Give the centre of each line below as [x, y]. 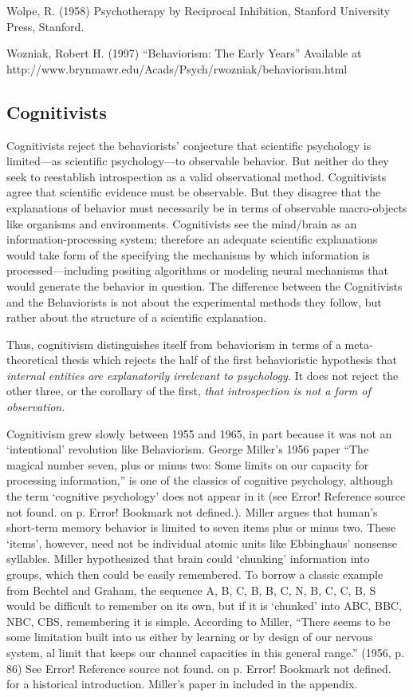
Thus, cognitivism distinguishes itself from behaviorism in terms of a [174, 344]
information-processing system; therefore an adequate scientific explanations [192, 239]
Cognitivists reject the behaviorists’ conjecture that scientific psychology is [189, 145]
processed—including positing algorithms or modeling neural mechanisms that [197, 270]
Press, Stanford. [45, 26]
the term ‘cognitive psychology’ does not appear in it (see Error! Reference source [206, 496]
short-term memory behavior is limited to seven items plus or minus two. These [201, 527]
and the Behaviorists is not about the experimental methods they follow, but [194, 301]
